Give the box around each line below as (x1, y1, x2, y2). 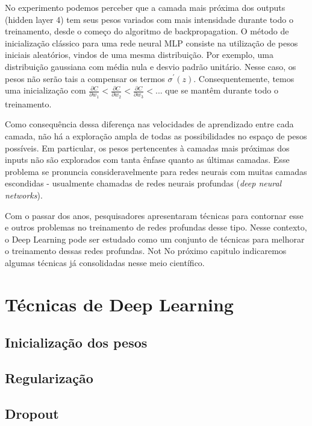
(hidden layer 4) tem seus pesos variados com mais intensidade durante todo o (5, 13, 293, 25)
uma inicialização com (5, 84, 86, 97)
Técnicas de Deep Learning (5, 291, 234, 316)
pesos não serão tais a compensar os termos (5, 72, 165, 84)
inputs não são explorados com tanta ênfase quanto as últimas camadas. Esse (5, 153, 290, 166)
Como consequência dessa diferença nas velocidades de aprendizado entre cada (5, 118, 294, 130)
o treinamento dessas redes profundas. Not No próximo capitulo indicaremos (5, 244, 287, 257)
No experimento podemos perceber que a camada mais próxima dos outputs (5, 1, 285, 13)
